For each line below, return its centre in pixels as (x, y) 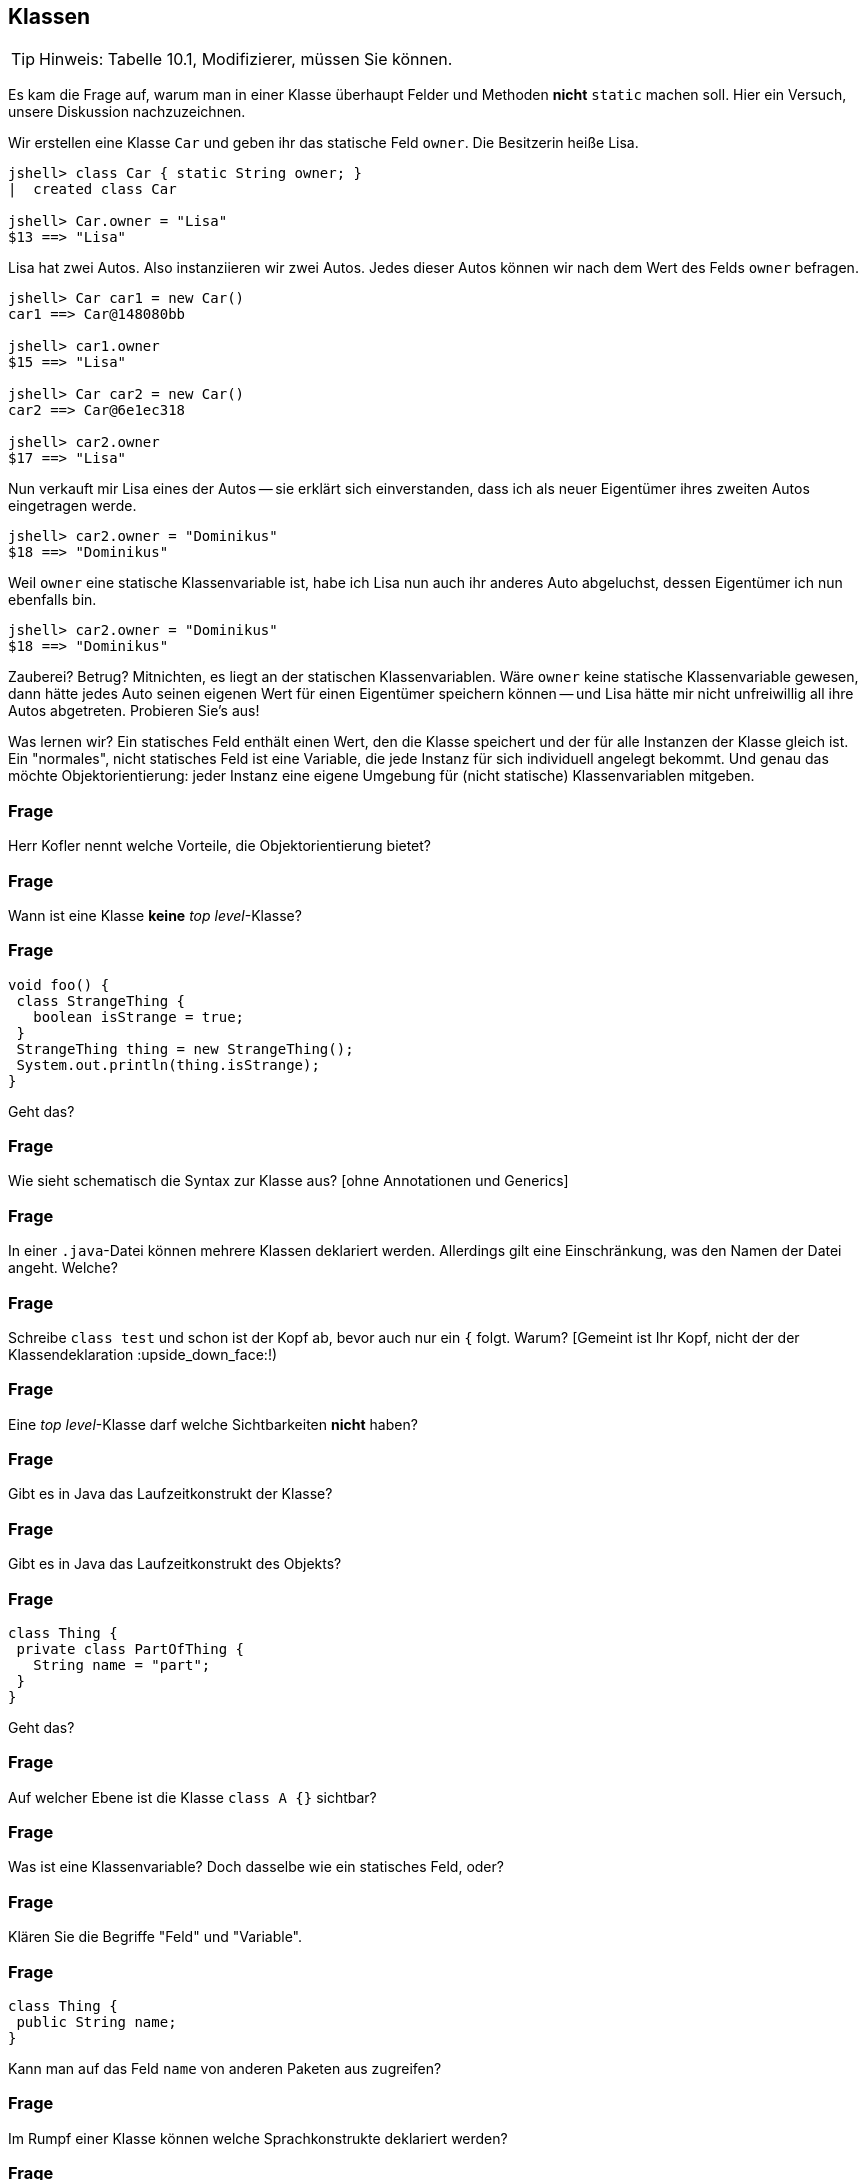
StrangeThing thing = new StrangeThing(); (185, 1048)
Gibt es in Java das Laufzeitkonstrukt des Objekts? (175, 1564)
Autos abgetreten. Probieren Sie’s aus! (134, 711)
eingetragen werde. (72, 506)
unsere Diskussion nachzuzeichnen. (127, 112)
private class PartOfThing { (130, 1648)
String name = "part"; (122, 1664)
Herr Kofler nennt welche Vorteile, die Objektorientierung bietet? (220, 846)
